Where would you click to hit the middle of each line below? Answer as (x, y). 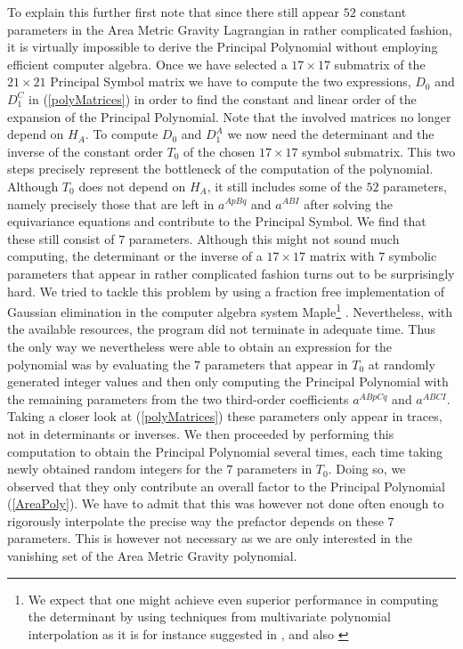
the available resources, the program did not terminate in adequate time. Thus (222, 329)
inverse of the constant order (85, 151)
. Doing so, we (367, 469)
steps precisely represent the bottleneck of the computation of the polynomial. (220, 169)
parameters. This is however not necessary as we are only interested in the (210, 538)
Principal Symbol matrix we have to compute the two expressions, (231, 81)
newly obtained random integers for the (115, 469)
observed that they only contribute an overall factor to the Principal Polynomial (226, 486)
